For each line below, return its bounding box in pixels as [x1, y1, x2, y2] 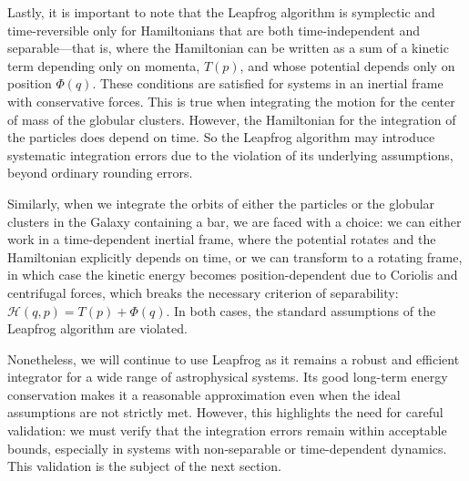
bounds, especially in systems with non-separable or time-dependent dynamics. [7, 438, 447, 457]
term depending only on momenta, [7, 56, 200, 75]
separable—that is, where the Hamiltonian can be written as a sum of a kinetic [7, 38, 449, 57]
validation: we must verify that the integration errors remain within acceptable [7, 421, 447, 440]
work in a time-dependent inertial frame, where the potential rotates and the [7, 230, 436, 249]
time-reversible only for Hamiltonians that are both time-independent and [7, 20, 421, 39]
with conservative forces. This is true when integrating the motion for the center [7, 91, 455, 110]
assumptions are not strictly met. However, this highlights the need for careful [7, 403, 444, 422]
